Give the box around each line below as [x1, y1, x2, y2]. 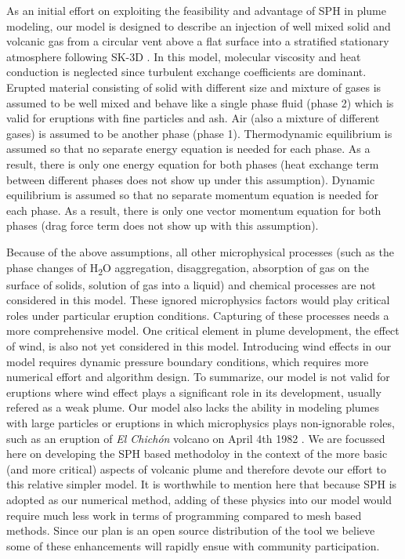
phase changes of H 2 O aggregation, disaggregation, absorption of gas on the [6, 259, 369, 278]
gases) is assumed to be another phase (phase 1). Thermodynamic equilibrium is [6, 125, 392, 141]
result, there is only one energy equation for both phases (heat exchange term [6, 155, 379, 172]
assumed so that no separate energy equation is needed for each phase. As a [6, 140, 371, 157]
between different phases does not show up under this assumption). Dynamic [6, 171, 375, 187]
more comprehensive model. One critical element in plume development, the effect [6, 322, 400, 339]
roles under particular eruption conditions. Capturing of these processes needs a [6, 307, 389, 323]
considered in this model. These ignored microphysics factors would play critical [6, 292, 390, 308]
